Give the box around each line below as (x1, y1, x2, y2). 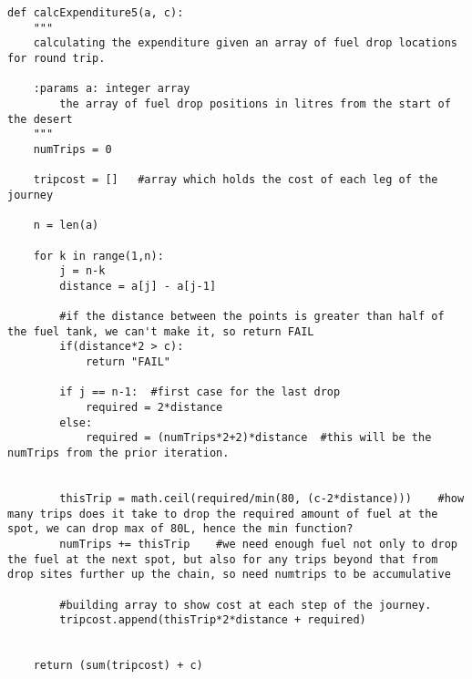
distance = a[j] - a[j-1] (59, 279, 217, 293)
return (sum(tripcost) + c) (33, 659, 203, 673)
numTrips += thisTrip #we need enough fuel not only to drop (59, 537, 457, 550)
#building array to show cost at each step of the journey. (59, 598, 432, 612)
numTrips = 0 (33, 142, 112, 156)
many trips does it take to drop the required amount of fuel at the (7, 507, 438, 520)
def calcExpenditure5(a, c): (7, 6, 184, 19)
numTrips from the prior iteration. (7, 447, 230, 460)
